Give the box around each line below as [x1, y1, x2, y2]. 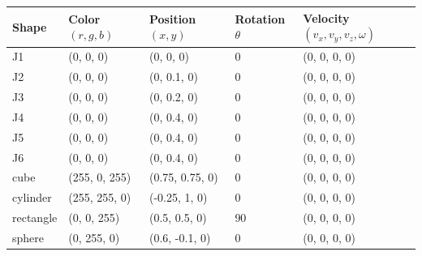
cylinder [12, 189, 52, 206]
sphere [12, 228, 45, 245]
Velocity [303, 9, 350, 26]
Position [149, 10, 196, 27]
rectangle [12, 209, 58, 226]
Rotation [235, 10, 286, 27]
